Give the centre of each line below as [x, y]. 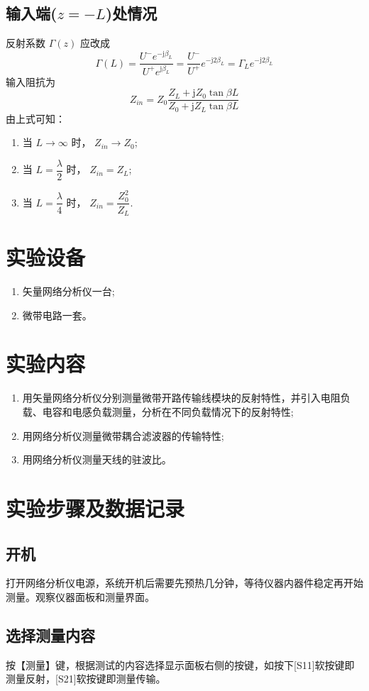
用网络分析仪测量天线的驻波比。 [97, 459]
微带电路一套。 [57, 315]
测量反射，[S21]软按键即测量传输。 [86, 679]
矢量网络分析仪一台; [68, 291]
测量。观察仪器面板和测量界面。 [80, 596]
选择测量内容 [50, 635]
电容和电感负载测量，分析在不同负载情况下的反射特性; [168, 412]
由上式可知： [35, 118]
